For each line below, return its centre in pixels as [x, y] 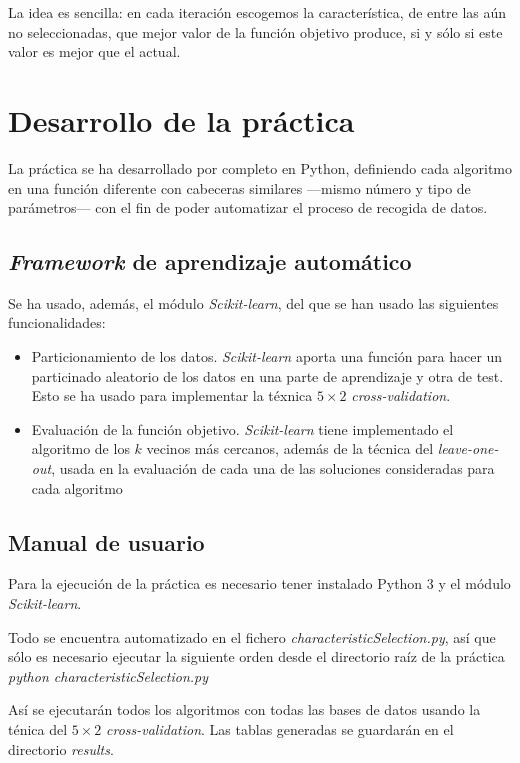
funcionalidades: [57, 322]
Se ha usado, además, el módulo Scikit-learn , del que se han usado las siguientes [253, 302]
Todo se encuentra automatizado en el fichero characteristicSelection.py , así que [252, 636]
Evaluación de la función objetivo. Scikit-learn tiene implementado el [242, 428]
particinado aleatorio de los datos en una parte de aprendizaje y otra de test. [267, 375]
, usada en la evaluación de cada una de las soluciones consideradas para [273, 468]
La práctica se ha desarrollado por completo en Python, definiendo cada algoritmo [260, 167]
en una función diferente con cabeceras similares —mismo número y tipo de [239, 187]
